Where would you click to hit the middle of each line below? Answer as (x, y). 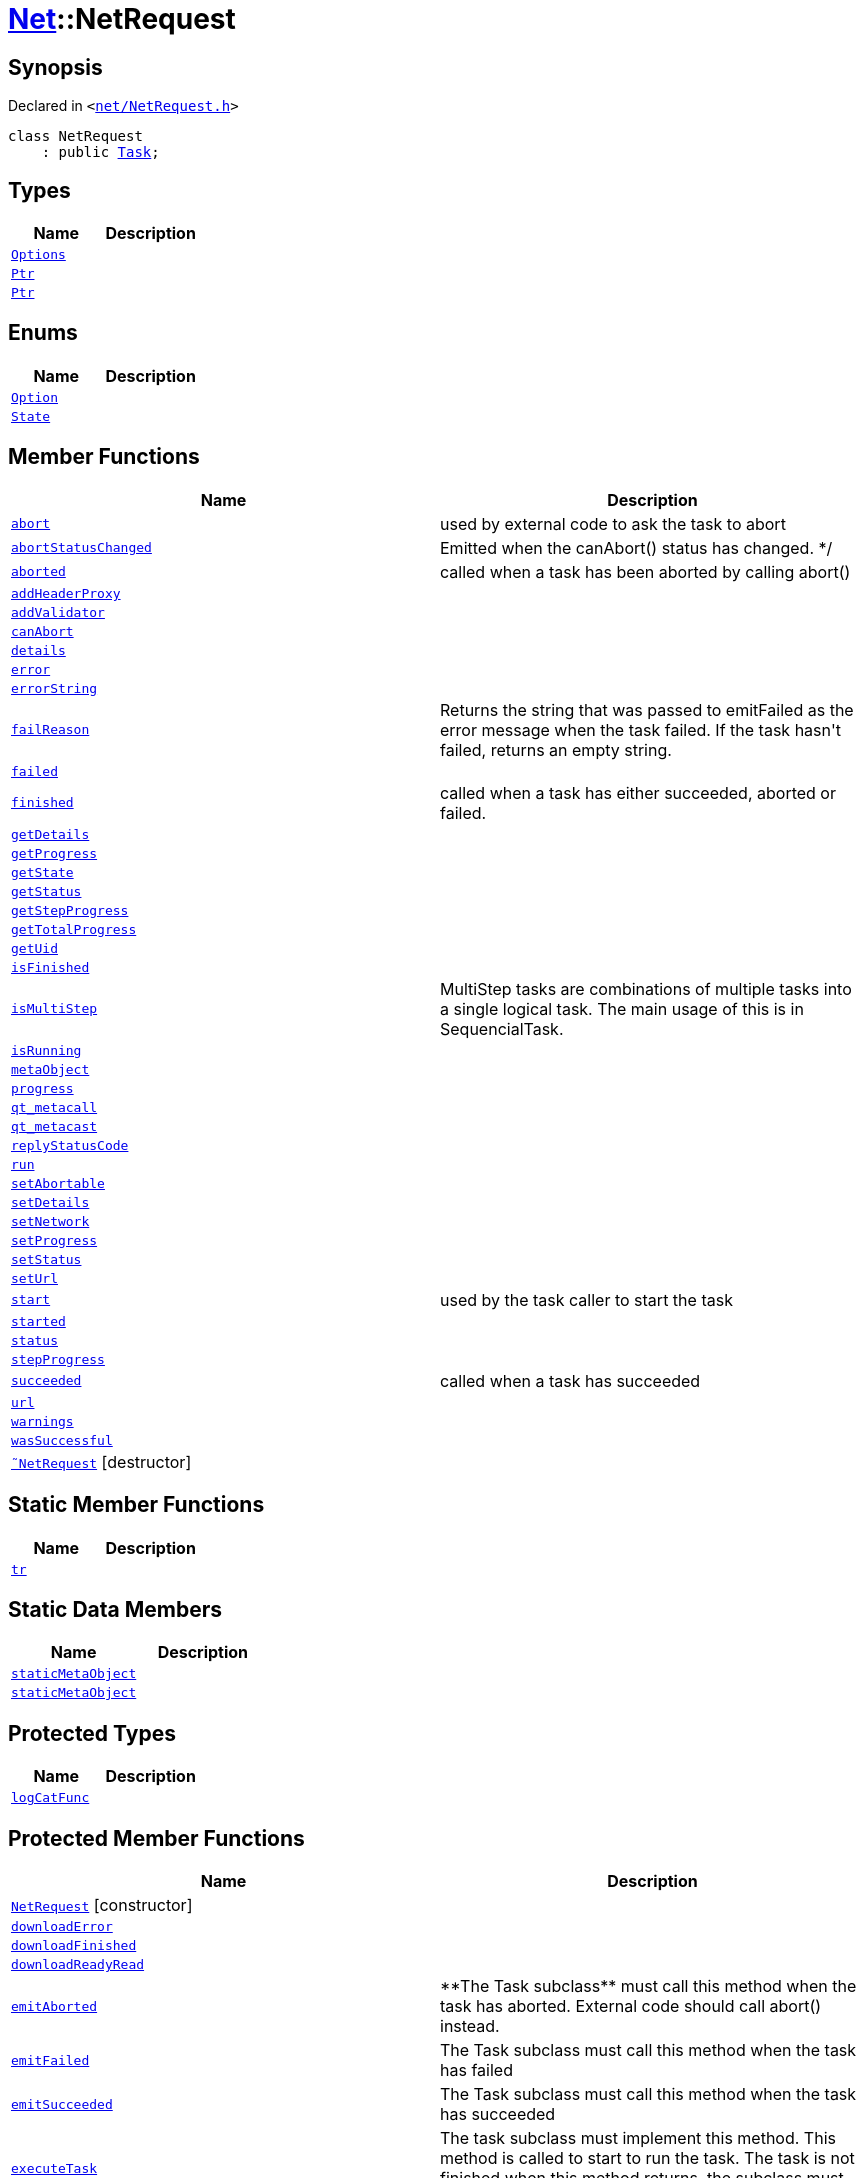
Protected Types (92, 1733)
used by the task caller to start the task (586, 1299)
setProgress (54, 1240)
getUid (34, 948)
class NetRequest (75, 136)
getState (42, 872)
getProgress (54, 853)
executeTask (54, 2168)
